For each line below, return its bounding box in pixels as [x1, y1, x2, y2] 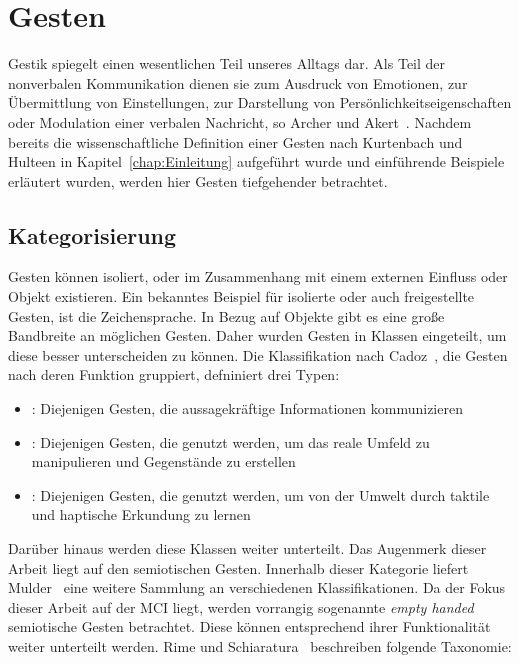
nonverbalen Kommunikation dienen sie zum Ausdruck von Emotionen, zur [8, 72, 468, 93]
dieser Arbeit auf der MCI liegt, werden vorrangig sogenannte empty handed [8, 596, 474, 617]
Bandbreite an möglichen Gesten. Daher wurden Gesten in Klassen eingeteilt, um [8, 325, 507, 346]
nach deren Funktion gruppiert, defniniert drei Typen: [8, 364, 340, 385]
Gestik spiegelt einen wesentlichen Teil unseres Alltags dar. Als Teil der [8, 53, 446, 74]
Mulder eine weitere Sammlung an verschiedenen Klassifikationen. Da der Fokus [8, 577, 506, 598]
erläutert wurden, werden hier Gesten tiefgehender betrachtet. [8, 170, 388, 191]
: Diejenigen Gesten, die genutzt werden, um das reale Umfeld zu [31, 431, 430, 452]
